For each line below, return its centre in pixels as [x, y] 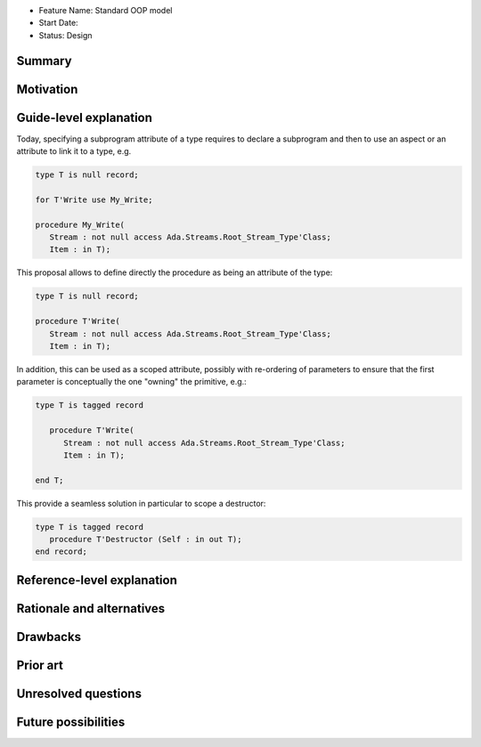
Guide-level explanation [85, 117]
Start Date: [59, 23]
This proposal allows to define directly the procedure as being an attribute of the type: [175, 272]
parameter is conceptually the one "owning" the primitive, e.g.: [131, 382]
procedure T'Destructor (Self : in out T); [146, 540]
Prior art [40, 665]
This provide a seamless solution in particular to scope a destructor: [141, 503]
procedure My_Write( [80, 224]
